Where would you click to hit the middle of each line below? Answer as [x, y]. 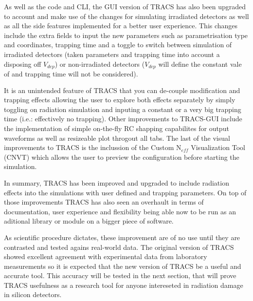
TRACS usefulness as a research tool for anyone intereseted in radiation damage [124, 285]
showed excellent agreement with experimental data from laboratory [106, 256]
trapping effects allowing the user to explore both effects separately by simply [120, 100]
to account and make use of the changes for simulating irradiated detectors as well [126, 16]
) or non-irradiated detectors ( [100, 64]
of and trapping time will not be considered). [71, 74]
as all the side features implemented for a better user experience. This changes [121, 26]
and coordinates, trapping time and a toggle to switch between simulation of [118, 45]
